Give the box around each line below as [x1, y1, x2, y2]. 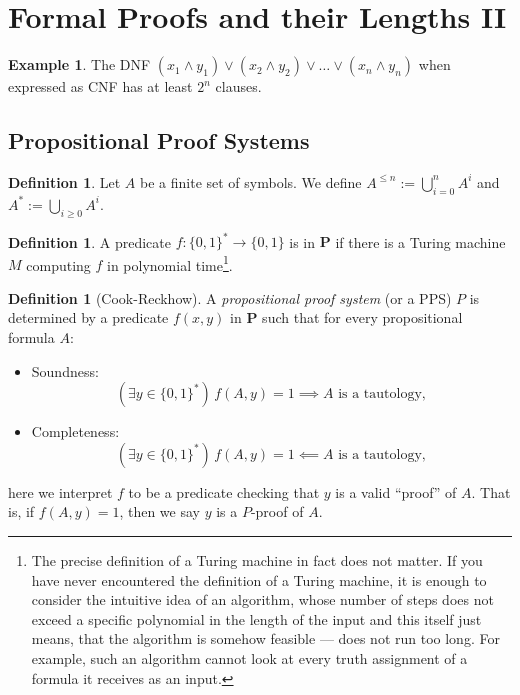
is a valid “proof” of [335, 481, 457, 502]
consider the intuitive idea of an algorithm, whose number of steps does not [31, 589, 494, 610]
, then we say [119, 501, 200, 522]
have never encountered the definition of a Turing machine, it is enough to [31, 569, 487, 590]
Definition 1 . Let [8, 171, 121, 192]
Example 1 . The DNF [8, 54, 151, 75]
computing [26, 254, 91, 275]
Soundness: [31, 360, 99, 381]
